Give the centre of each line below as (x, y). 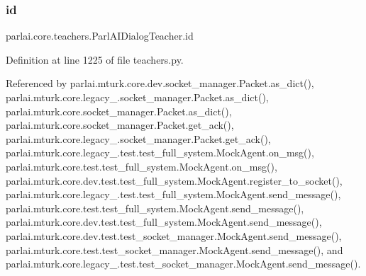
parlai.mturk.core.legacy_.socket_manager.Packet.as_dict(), (137, 97)
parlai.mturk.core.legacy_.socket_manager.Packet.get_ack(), (138, 138)
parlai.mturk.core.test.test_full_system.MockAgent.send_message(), (155, 208)
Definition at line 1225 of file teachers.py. (95, 59)
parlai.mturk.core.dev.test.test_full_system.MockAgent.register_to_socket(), (174, 180)
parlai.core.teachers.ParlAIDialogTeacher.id (100, 36)
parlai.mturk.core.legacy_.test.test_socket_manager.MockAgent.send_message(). (183, 264)
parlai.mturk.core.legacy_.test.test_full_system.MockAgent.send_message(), (173, 194)
